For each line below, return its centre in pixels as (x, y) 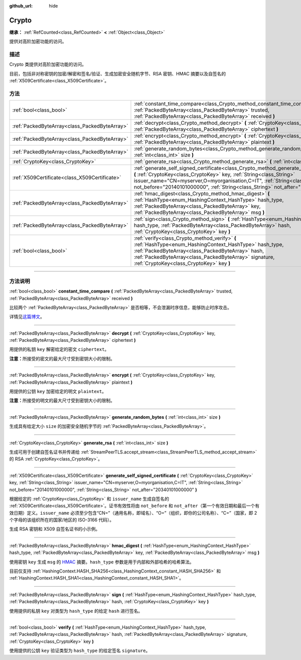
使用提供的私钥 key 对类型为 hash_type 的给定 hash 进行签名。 (76, 611)
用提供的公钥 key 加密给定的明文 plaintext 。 (58, 392)
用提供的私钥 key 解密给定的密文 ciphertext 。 (59, 349)
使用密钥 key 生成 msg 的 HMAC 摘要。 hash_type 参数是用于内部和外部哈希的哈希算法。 (102, 562)
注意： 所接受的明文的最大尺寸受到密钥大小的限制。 (62, 401)
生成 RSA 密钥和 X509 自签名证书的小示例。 (55, 529)
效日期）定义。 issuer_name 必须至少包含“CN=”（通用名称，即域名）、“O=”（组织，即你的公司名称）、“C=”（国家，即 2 (133, 513)
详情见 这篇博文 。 (27, 317)
